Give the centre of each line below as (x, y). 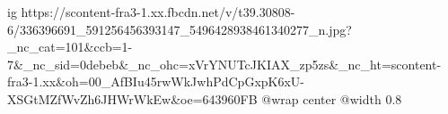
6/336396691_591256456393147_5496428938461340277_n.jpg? (180, 29)
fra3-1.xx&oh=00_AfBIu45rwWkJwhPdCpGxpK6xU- (156, 81)
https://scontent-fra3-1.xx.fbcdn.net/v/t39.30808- (158, 12)
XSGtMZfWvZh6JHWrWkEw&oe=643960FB (132, 98)
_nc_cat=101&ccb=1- (70, 47)
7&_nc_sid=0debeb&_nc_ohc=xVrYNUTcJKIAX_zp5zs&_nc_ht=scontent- (224, 64)
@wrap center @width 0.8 (332, 98)
